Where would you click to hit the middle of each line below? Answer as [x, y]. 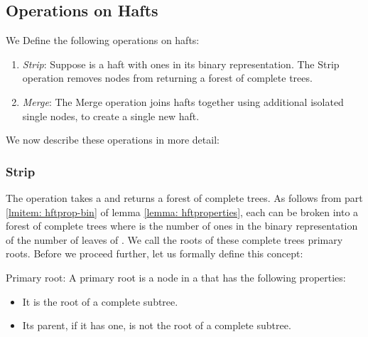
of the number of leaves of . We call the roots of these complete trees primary [174, 239]
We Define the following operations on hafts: [103, 40]
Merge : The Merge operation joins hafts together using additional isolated [183, 101]
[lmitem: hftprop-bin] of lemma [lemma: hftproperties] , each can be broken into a [182, 212]
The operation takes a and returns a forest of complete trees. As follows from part [184, 197]
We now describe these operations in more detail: [113, 140]
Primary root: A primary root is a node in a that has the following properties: [176, 277]
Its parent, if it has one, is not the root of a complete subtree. [157, 325]
